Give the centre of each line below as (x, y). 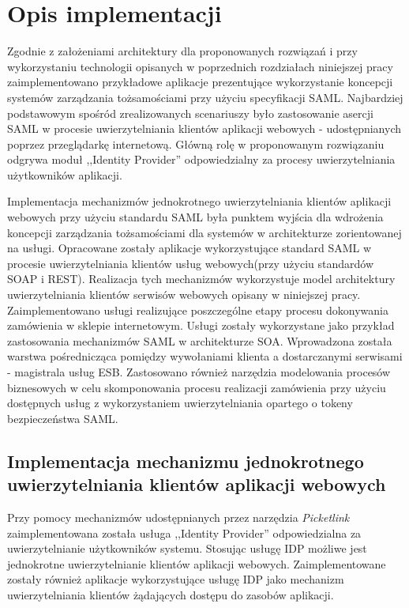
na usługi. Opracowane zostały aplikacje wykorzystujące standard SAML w (189, 248)
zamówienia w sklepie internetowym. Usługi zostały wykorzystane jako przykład (201, 325)
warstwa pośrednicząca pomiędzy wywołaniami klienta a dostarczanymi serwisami (205, 356)
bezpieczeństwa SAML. (63, 418)
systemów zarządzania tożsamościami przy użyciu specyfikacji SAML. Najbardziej (205, 97)
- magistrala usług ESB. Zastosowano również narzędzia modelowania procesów (199, 372)
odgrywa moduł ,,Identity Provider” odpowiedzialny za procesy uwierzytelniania (201, 159)
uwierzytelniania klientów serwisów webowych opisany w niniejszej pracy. (184, 295)
